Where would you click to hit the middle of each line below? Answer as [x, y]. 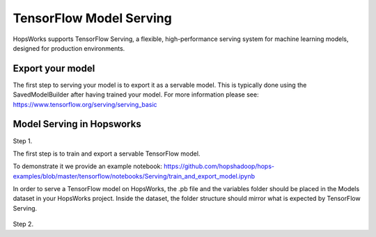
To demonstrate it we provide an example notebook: [88, 166]
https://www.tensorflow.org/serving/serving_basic [85, 104]
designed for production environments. [69, 48]
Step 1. [23, 141]
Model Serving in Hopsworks [77, 124]
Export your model [54, 68]
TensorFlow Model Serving [92, 18]
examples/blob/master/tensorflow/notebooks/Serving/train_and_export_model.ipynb [134, 176]
